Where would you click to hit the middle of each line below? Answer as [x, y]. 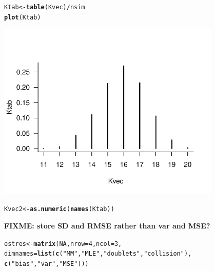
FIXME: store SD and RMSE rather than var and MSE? [107, 226]
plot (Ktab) [23, 17]
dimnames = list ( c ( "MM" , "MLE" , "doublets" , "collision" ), [98, 254]
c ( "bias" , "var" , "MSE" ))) [46, 264]
